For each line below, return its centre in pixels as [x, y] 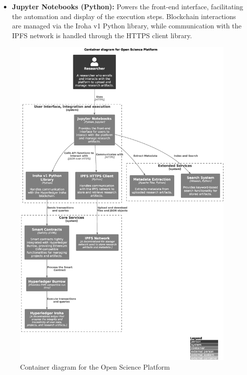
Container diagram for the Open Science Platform [95, 366]
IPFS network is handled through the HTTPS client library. [102, 35]
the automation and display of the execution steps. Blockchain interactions [124, 16]
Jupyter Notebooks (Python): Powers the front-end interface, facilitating [128, 6]
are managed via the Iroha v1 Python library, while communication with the [127, 26]
